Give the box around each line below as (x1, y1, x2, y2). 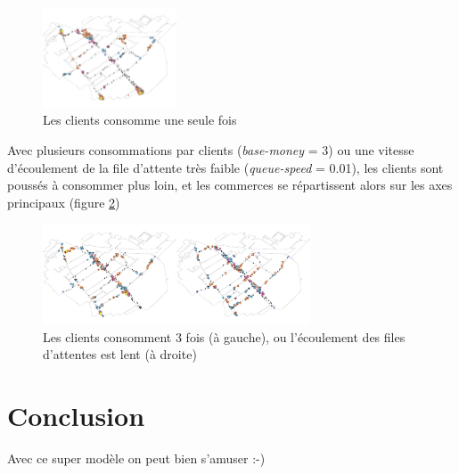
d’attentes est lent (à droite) (43, 345, 197, 364)
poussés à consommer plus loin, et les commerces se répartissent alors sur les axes (7, 176, 453, 194)
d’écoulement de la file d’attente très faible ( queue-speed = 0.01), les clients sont (7, 158, 444, 176)
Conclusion (7, 397, 145, 434)
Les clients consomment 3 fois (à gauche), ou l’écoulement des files (43, 327, 406, 346)
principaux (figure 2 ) (7, 192, 120, 211)
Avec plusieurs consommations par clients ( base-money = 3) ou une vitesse (7, 140, 414, 159)
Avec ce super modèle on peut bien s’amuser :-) (7, 449, 266, 468)
